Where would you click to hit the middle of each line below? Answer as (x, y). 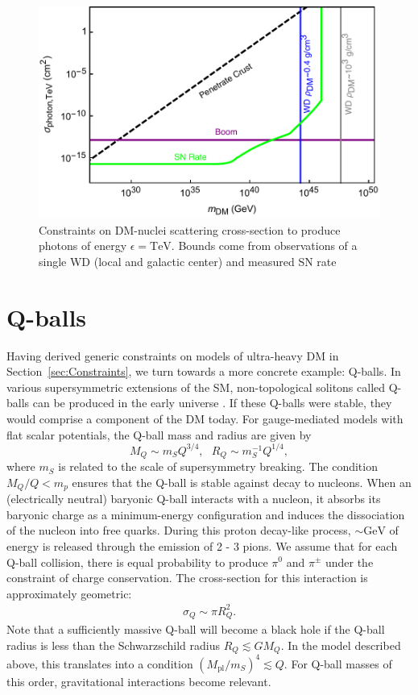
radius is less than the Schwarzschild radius (114, 645)
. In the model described (341, 645)
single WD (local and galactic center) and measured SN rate (188, 261)
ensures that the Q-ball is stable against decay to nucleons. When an (242, 482)
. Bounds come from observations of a (264, 246)
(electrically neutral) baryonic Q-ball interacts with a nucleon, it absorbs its (194, 499)
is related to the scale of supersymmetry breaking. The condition (218, 466)
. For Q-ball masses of (338, 663)
